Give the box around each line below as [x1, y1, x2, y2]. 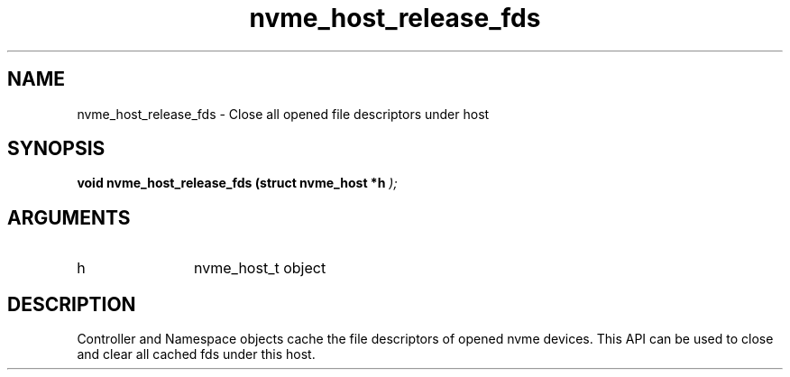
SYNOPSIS [7, 137, 106, 161]
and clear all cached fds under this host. [77, 346, 316, 363]
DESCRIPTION [7, 292, 136, 316]
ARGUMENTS [7, 206, 131, 229]
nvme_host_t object [194, 259, 326, 278]
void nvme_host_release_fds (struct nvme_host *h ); [77, 175, 398, 191]
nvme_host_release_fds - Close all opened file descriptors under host [77, 106, 490, 122]
